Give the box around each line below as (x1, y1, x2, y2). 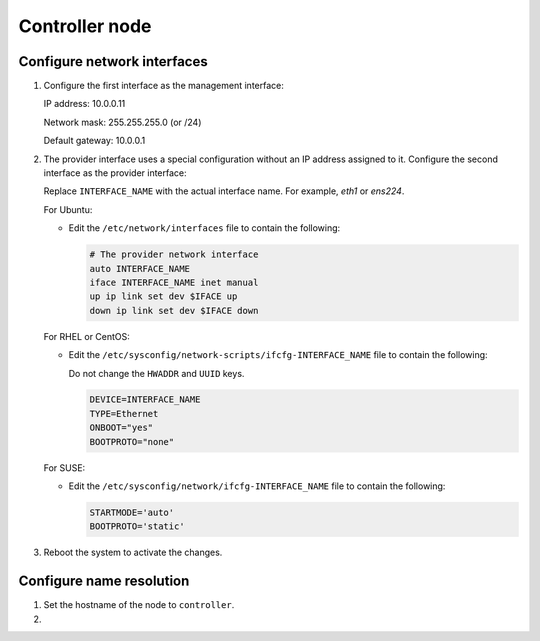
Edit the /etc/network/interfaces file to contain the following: (68, 222, 341, 234)
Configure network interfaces (18, 53, 209, 70)
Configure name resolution (18, 573, 190, 590)
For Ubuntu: (43, 203, 93, 215)
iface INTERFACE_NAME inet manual (89, 276, 259, 288)
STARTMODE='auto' (89, 507, 175, 519)
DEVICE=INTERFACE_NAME (89, 394, 201, 405)
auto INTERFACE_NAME (89, 263, 190, 274)
